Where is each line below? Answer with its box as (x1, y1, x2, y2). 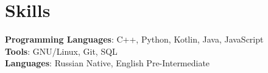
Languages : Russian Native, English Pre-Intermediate (5, 57, 210, 69)
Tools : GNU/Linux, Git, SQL (5, 44, 118, 57)
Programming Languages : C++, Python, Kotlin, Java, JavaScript (5, 33, 264, 46)
